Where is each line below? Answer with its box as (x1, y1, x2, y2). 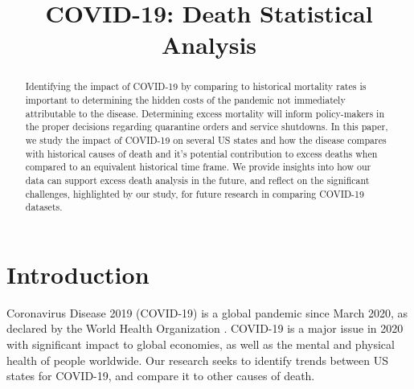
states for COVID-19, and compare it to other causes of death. (6, 367, 315, 384)
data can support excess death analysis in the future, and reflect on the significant (25, 173, 370, 186)
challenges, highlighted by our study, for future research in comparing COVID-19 (25, 186, 364, 200)
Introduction (6, 257, 150, 290)
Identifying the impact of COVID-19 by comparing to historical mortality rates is (25, 80, 367, 93)
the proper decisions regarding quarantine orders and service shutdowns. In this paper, (25, 120, 388, 133)
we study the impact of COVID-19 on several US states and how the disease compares (25, 133, 387, 146)
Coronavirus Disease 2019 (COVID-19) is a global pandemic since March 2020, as (6, 304, 408, 321)
